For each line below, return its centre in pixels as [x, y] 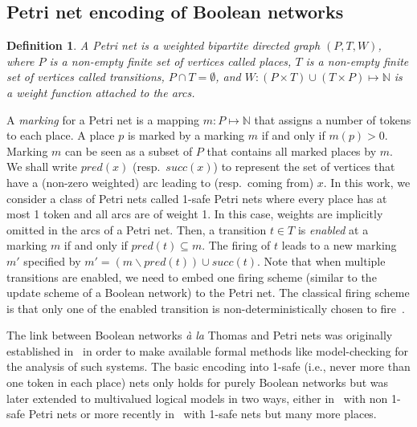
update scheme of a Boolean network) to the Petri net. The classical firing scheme [208, 293]
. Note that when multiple [321, 260]
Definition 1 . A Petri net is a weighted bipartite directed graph [164, 45]
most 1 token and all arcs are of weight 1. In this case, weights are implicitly [195, 214]
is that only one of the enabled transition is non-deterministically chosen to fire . [206, 308]
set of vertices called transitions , [86, 77]
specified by [52, 260]
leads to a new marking [339, 245]
